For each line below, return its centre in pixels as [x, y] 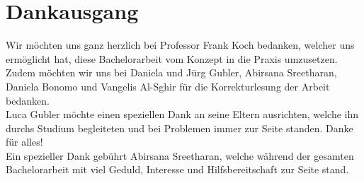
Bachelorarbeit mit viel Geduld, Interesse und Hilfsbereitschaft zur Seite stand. [177, 169]
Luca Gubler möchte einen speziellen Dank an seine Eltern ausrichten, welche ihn [182, 114]
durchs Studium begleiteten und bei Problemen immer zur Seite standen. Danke [180, 128]
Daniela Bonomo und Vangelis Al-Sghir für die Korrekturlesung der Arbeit [168, 86]
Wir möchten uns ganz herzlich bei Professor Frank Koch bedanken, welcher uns [180, 45]
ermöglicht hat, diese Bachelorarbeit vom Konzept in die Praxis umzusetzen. [172, 58]
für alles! [24, 142]
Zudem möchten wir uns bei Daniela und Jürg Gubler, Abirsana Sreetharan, [171, 72]
